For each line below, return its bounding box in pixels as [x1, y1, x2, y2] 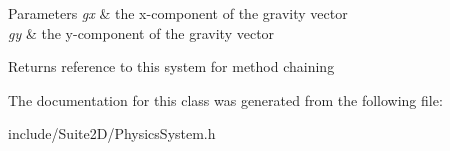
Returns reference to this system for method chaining [8, 56, 335, 77]
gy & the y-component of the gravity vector [8, 22, 275, 43]
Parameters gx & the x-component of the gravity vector [8, 3, 348, 23]
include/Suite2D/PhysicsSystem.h [8, 123, 216, 144]
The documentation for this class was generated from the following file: [8, 89, 443, 110]
